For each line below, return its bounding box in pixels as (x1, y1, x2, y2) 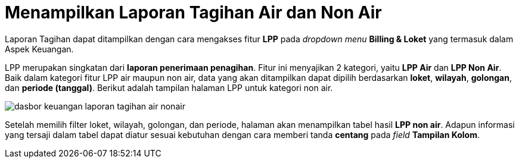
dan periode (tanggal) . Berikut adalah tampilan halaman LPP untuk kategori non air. (5, 82, 333, 93)
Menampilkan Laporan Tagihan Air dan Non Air (5, 2, 382, 23)
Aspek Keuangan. (5, 43, 74, 54)
